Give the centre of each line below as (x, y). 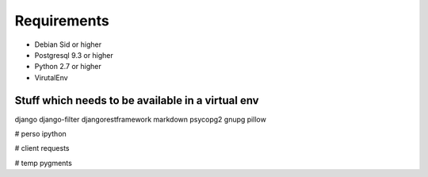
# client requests (42, 148)
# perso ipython (40, 134)
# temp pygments (44, 163)
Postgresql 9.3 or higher (74, 55)
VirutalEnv (51, 77)
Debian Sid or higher (68, 44)
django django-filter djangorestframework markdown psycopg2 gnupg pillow (141, 119)
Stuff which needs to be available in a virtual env (137, 100)
